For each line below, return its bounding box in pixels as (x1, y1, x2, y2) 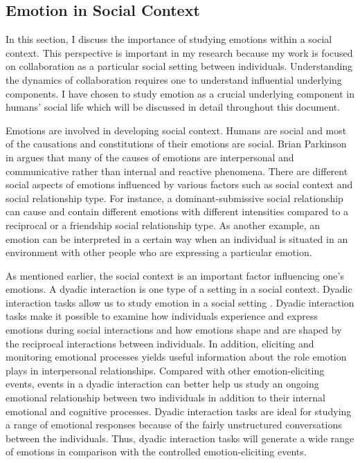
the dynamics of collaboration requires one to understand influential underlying (6, 72, 342, 87)
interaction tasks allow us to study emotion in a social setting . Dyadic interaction (6, 295, 354, 309)
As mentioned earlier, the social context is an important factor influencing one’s (6, 268, 344, 282)
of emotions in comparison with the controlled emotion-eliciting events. (6, 444, 307, 459)
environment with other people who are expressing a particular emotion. (6, 245, 312, 260)
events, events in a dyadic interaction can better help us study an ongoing (6, 376, 319, 391)
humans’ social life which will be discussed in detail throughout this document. (6, 100, 341, 114)
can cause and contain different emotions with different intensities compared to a (6, 204, 349, 219)
